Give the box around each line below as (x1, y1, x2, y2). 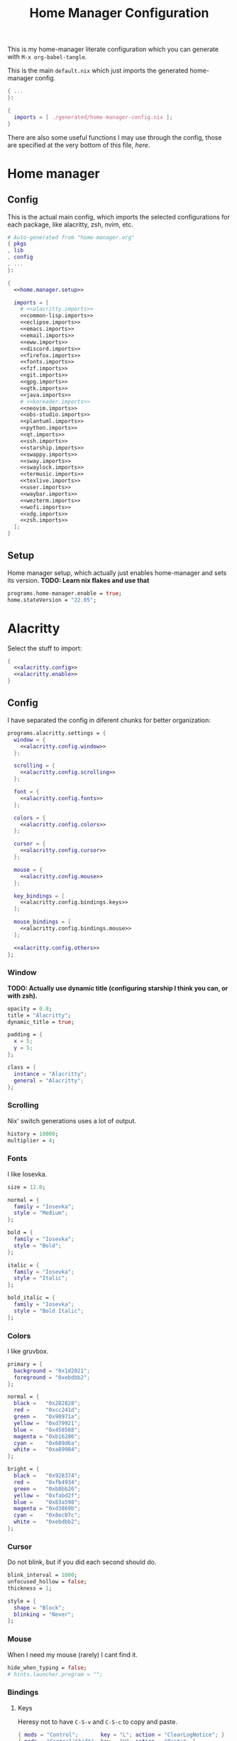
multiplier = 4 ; (7, 1137, 55, 1144)
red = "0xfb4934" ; (13, 1478, 81, 1485)
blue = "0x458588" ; (13, 1426, 81, 1434)
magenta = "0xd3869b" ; (13, 1505, 81, 1512)
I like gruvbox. (7, 1347, 49, 1355)
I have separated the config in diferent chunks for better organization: (7, 716, 211, 724)
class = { (7, 1064, 37, 1071)
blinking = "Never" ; (13, 1610, 75, 1618)
